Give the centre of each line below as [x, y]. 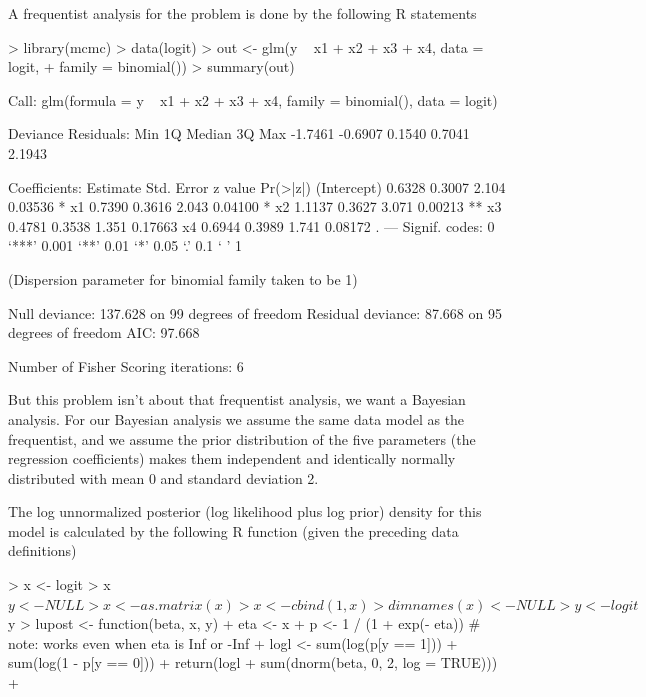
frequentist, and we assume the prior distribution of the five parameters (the [242, 438]
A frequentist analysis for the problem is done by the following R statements [242, 13]
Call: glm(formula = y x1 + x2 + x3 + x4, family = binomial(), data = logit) [253, 99]
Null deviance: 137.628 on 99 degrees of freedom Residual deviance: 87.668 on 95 [255, 312]
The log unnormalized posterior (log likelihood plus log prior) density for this [245, 511]
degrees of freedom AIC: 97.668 [104, 332]
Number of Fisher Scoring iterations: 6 [126, 365]
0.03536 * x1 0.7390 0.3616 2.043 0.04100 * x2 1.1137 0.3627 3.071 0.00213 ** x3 [255, 206]
